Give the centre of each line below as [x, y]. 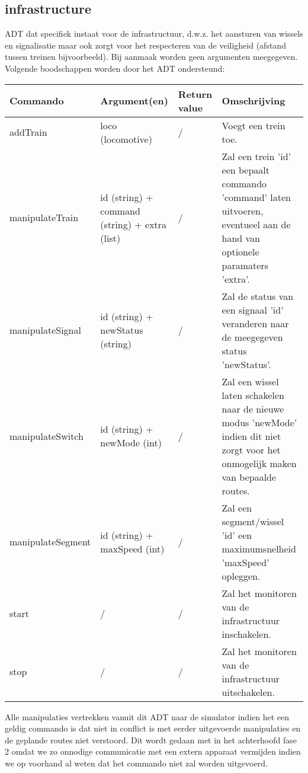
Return [195, 94]
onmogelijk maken [259, 463]
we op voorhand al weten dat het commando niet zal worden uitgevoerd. [136, 763]
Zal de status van [258, 296]
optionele [240, 251]
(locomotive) [126, 139]
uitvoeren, [243, 210]
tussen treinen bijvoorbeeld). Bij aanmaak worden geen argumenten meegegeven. [151, 57]
